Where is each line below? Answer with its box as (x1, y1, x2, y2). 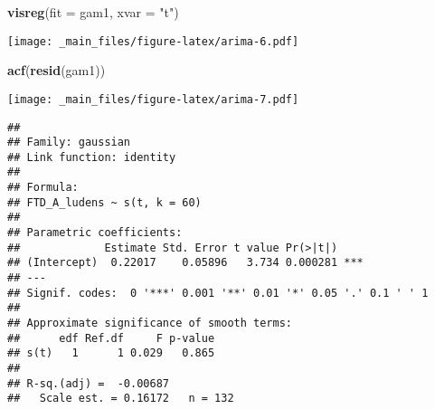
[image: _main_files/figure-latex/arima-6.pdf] (7, 34, 299, 48)
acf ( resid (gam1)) (7, 61, 106, 80)
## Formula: (7, 181, 79, 195)
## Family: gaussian (7, 136, 131, 149)
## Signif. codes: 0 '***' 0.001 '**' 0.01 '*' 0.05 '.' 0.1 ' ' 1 (7, 286, 429, 300)
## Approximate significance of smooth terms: (7, 317, 292, 330)
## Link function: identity (7, 150, 176, 164)
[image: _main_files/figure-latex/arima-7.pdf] (7, 92, 299, 106)
